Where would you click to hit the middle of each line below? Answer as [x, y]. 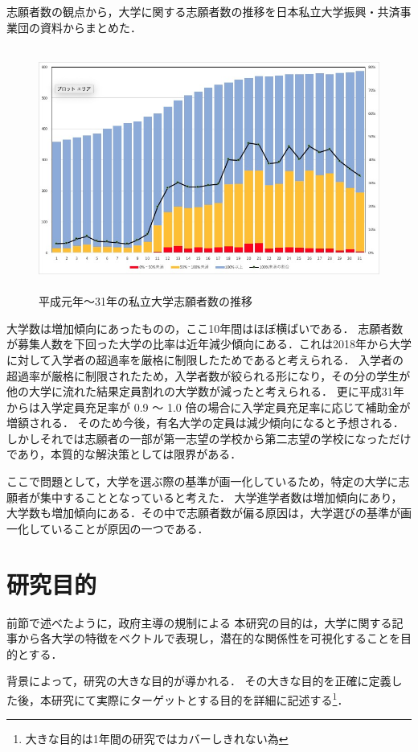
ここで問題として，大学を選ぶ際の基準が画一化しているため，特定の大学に [203, 481]
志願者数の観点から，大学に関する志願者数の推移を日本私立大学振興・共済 [203, 11]
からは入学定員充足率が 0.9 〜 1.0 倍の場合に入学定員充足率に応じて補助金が [209, 407]
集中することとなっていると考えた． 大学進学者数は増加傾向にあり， [221, 497]
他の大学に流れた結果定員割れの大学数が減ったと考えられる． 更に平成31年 [205, 391]
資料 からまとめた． [90, 27]
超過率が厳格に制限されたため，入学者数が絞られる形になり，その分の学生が [209, 375]
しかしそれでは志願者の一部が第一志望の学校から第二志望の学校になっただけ [209, 438]
